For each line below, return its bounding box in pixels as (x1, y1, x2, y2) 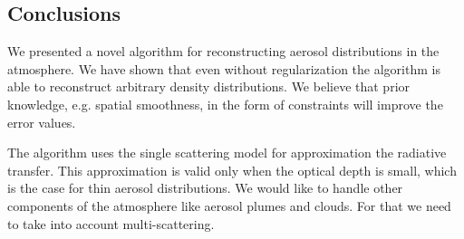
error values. (7, 112, 76, 131)
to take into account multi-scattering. (7, 214, 215, 233)
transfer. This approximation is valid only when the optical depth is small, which (7, 160, 457, 179)
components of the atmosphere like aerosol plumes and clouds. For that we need (7, 196, 451, 215)
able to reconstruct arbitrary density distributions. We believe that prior (7, 77, 411, 96)
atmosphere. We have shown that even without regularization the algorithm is (7, 59, 440, 78)
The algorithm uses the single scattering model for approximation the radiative (7, 143, 447, 162)
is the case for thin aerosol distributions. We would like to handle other (7, 178, 403, 197)
